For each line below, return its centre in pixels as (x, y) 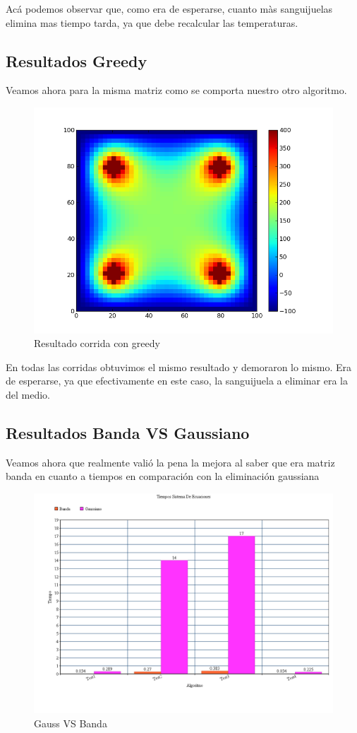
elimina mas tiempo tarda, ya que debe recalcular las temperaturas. (152, 22)
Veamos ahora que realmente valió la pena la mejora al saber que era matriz (170, 462)
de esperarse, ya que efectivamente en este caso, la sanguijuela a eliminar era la (177, 381)
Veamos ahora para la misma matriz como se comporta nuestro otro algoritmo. (176, 90)
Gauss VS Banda (71, 723)
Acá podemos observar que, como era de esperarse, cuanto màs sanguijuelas (169, 8)
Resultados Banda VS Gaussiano (128, 432)
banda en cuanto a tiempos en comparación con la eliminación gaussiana (163, 476)
